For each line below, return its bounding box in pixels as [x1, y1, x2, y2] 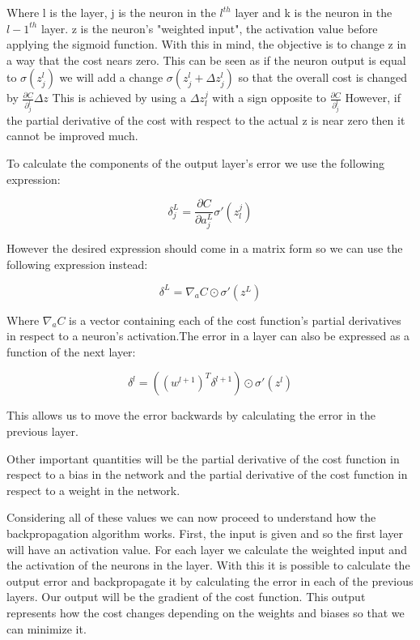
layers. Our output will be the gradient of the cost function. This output [6, 588, 366, 605]
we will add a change [59, 69, 163, 86]
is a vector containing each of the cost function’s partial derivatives [69, 311, 401, 328]
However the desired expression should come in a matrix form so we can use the [6, 240, 403, 257]
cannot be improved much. [6, 127, 138, 144]
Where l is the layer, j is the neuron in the [6, 4, 216, 20]
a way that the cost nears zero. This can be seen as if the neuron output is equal [6, 51, 406, 68]
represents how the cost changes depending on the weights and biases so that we [6, 604, 405, 621]
